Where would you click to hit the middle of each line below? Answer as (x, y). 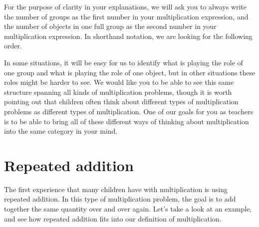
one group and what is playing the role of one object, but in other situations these (130, 72)
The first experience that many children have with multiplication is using (116, 189)
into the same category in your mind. (61, 131)
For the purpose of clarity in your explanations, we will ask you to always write (126, 6)
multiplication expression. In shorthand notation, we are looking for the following (128, 36)
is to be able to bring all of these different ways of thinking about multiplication (127, 121)
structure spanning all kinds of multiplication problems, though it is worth (118, 92)
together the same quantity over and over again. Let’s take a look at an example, (128, 209)
